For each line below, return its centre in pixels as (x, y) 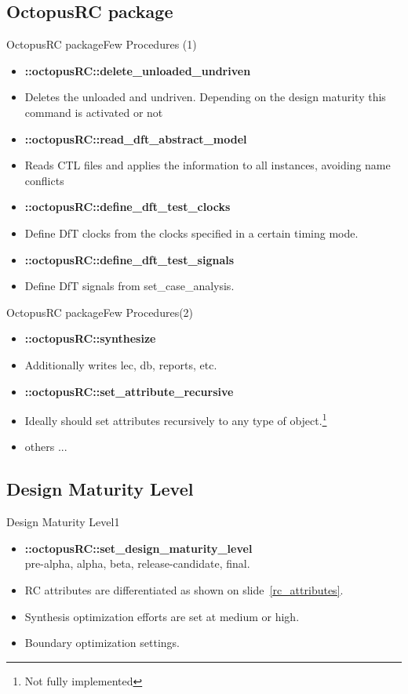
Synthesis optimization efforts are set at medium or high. (162, 616)
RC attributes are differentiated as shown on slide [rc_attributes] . (184, 589)
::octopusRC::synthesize (90, 338)
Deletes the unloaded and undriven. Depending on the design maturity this (205, 97)
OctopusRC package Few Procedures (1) (102, 44)
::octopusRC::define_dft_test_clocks (127, 207)
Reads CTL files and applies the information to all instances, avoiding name (208, 165)
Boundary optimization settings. (102, 643)
